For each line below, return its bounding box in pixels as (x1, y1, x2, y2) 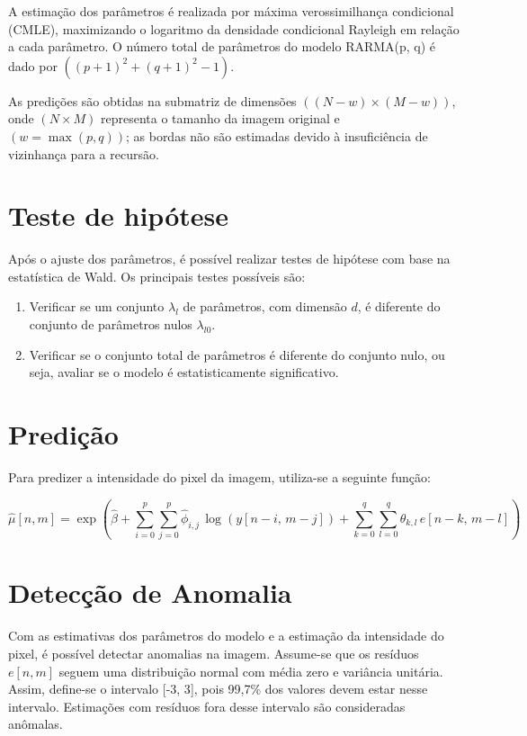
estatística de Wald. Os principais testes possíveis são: (8, 266, 306, 285)
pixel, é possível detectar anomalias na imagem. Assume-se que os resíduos (8, 644, 419, 662)
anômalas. (8, 714, 63, 733)
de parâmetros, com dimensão (183, 297, 347, 316)
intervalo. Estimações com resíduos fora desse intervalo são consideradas (8, 696, 406, 715)
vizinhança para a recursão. (8, 144, 159, 163)
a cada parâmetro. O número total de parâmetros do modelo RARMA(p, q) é (8, 37, 436, 56)
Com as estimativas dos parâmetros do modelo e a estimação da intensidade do (8, 626, 444, 645)
